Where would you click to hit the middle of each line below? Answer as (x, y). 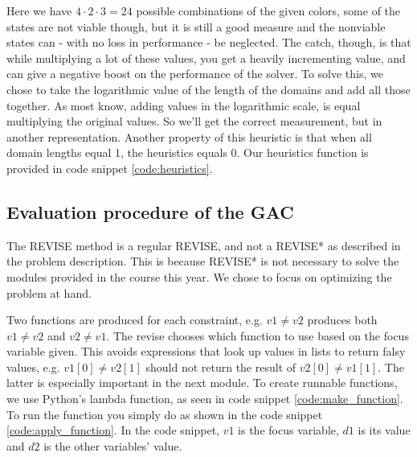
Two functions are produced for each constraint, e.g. (135, 320)
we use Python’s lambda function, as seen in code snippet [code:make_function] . (205, 399)
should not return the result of (221, 366)
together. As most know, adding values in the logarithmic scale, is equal (184, 105)
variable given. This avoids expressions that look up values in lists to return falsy (206, 351)
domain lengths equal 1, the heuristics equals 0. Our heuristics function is (188, 152)
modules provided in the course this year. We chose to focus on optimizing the (199, 276)
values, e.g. (33, 366)
